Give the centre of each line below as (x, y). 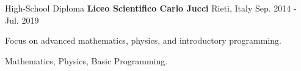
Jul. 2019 (22, 20)
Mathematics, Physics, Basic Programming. (86, 60)
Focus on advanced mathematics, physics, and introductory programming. (143, 40)
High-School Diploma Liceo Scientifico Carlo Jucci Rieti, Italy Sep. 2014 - (151, 8)
